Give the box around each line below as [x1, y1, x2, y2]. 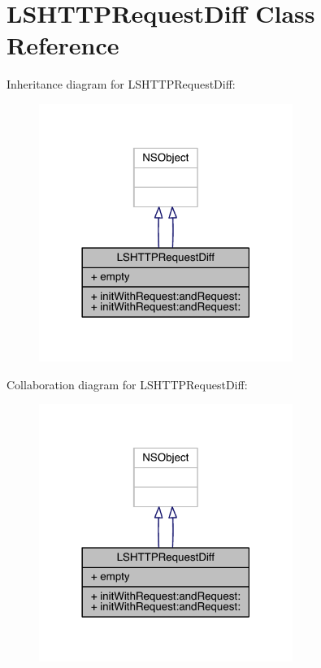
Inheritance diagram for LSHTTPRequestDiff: [7, 76, 236, 93]
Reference [7, 28, 119, 62]
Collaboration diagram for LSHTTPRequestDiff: [7, 375, 248, 393]
